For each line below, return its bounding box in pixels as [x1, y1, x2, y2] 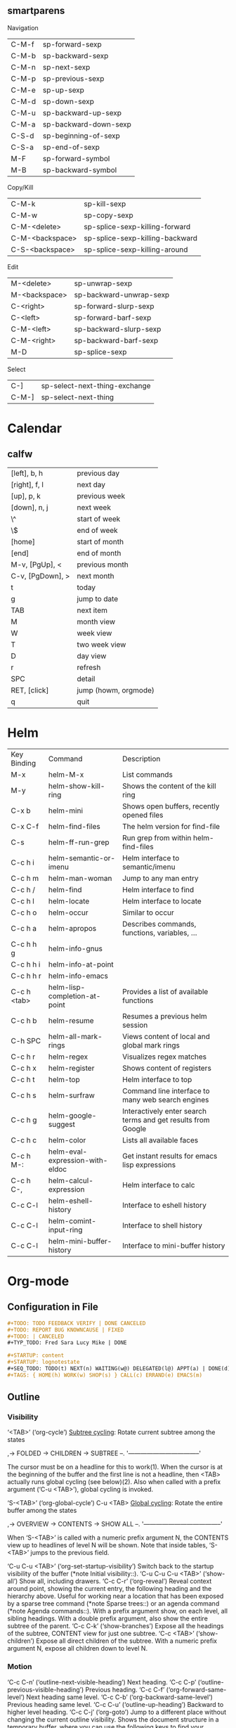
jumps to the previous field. [30, 1549, 110, 1557]
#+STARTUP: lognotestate [7, 1359, 80, 1366]
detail [77, 673, 96, 683]
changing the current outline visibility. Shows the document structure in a [7, 1715, 219, 1724]
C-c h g [11, 1115, 37, 1125]
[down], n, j [11, 502, 48, 512]
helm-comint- [48, 1216, 97, 1225]
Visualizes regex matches [122, 1052, 207, 1062]
